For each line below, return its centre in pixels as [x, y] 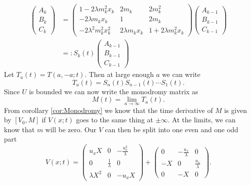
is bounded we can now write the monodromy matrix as [113, 91]
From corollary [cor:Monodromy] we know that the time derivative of [108, 110]
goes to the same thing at [114, 120]
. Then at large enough [119, 74]
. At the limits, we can [202, 120]
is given [235, 110]
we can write [181, 74]
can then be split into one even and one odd [172, 129]
